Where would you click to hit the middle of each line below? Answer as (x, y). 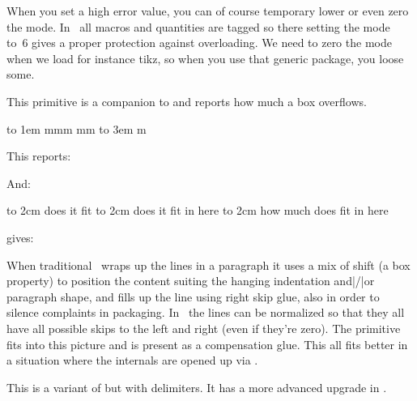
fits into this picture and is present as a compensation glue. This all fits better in (207, 344)
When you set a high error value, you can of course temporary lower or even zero (208, 11)
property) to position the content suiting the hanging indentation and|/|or (191, 281)
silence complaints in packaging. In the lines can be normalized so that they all (206, 312)
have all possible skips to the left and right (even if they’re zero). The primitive (204, 328)
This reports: (39, 156)
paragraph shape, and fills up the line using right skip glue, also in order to (193, 296)
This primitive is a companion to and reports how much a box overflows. (187, 101)
